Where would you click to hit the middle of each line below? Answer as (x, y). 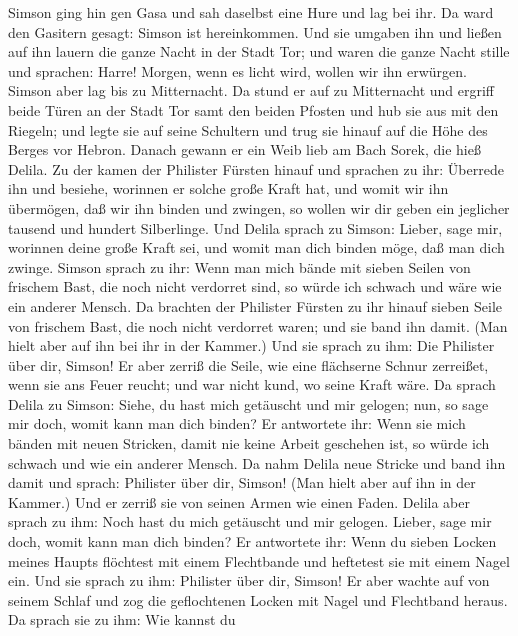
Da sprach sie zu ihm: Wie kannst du (122, 619)
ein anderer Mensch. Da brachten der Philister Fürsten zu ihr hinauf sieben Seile (255, 305)
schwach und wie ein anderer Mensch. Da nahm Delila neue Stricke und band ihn (257, 462)
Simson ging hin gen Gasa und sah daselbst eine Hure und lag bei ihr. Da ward (251, 12)
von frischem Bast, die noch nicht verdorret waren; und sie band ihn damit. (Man (258, 325)
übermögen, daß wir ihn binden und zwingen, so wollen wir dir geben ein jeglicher (259, 207)
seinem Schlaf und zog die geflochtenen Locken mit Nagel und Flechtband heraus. (258, 599)
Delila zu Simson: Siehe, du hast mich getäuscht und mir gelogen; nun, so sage (248, 403)
